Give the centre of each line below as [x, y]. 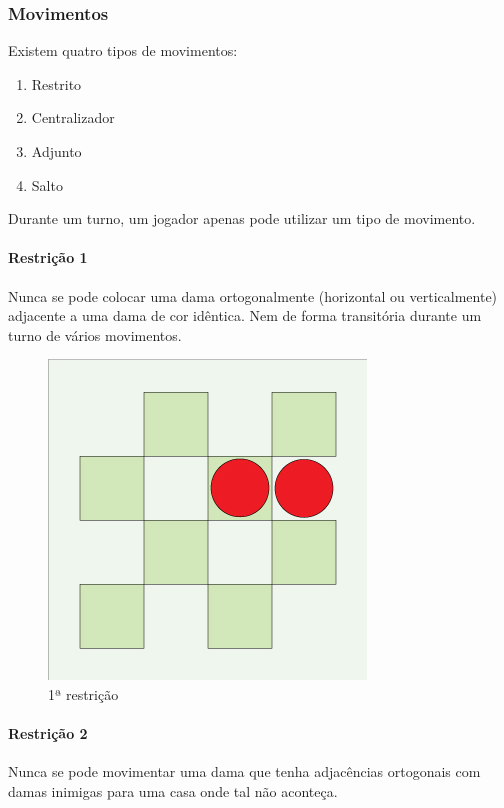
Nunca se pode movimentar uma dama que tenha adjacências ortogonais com [244, 771]
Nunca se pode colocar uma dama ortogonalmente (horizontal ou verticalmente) [253, 295]
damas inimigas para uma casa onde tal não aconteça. [173, 790]
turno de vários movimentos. [95, 334]
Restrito [56, 83]
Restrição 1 [48, 257]
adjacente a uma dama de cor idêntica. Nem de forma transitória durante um [245, 315]
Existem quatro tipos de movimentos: [123, 50]
